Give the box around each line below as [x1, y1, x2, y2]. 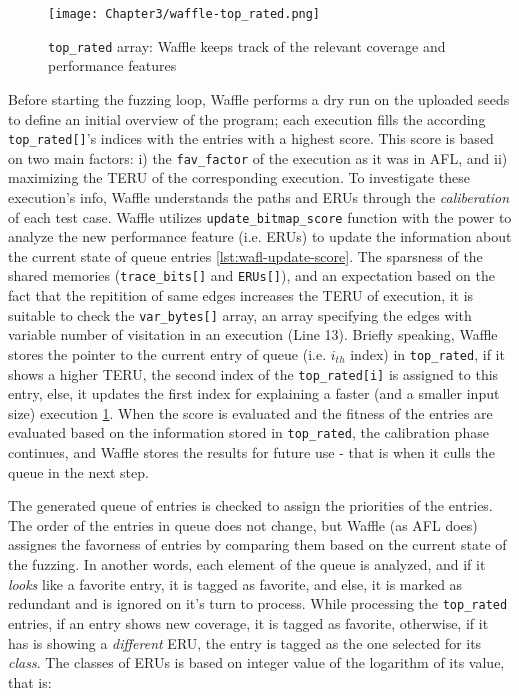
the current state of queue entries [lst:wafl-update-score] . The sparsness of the [8, 245, 483, 266]
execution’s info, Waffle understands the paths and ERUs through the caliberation [8, 187, 510, 207]
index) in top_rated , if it [350, 343, 505, 364]
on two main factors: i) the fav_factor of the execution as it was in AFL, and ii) [8, 147, 508, 168]
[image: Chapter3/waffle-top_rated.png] [48, 7, 321, 21]
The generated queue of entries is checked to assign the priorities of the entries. [8, 495, 493, 516]
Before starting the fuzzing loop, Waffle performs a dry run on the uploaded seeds [8, 88, 510, 109]
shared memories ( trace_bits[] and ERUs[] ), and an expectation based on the [8, 265, 495, 286]
